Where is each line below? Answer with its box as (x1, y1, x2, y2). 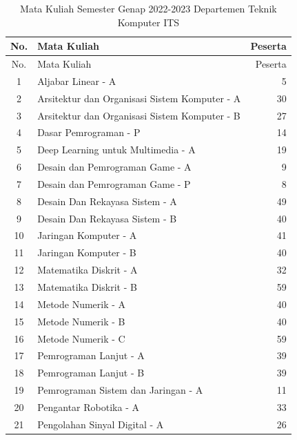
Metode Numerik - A (37, 296, 126, 311)
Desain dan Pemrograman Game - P (37, 176, 191, 191)
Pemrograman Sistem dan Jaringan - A (37, 383, 203, 397)
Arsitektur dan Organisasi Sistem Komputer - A (37, 90, 241, 105)
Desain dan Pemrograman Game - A (37, 160, 192, 174)
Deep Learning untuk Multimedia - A (37, 142, 196, 157)
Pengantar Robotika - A (37, 399, 139, 414)
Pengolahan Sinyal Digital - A (37, 417, 164, 431)
